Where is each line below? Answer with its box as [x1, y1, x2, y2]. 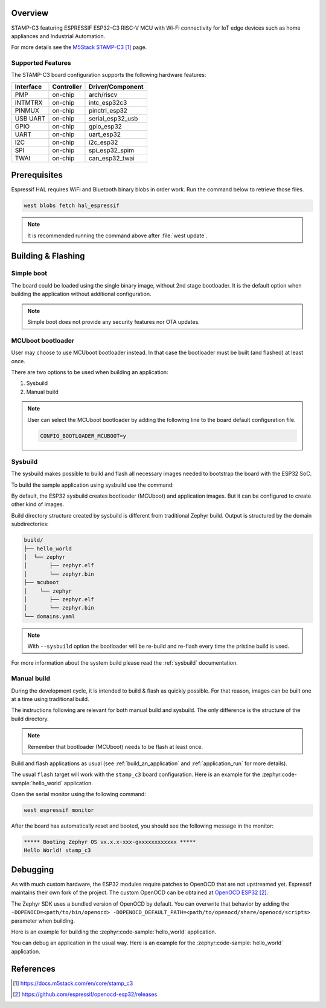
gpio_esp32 [88, 122, 122, 130]
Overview [11, 8, 49, 18]
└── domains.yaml [24, 613, 75, 620]
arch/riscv [88, 90, 118, 99]
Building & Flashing [11, 251, 85, 261]
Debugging [11, 865, 54, 875]
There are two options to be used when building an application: [11, 368, 168, 375]
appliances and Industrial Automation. [11, 32, 106, 39]
